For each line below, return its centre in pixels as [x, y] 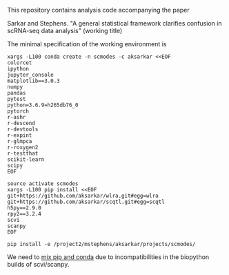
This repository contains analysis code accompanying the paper [98, 10]
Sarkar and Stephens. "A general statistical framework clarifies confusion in [114, 23]
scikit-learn [26, 160]
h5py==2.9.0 [24, 208]
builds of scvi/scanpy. [38, 264]
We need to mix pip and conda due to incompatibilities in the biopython [108, 257]
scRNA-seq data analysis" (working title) [65, 31]
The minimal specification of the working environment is [87, 44]
